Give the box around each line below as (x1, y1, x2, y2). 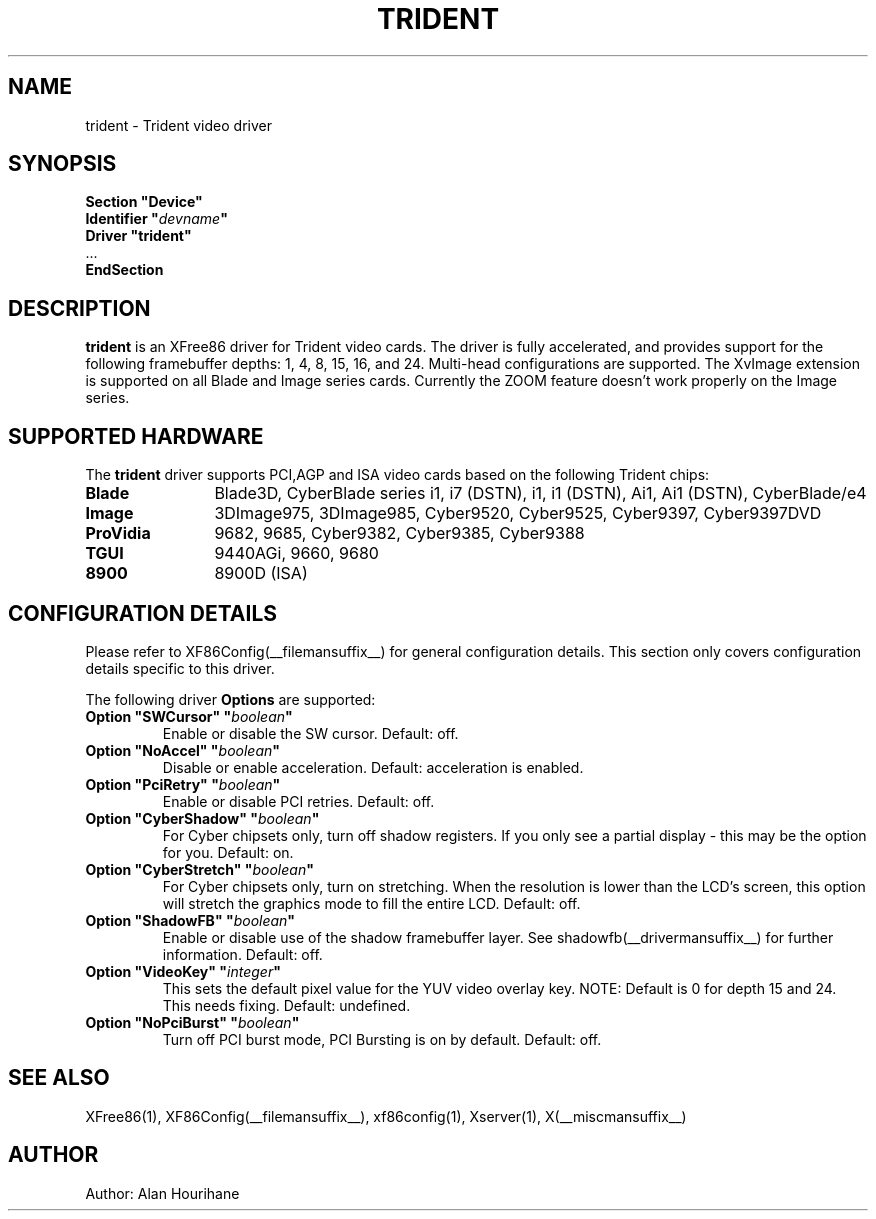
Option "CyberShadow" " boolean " (85, 809, 320, 827)
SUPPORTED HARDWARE (8, 423, 264, 449)
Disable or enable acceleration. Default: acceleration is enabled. (162, 758, 584, 776)
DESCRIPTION (8, 295, 151, 321)
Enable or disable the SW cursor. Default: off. (162, 724, 459, 742)
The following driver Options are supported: (85, 690, 376, 708)
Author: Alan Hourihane (85, 1184, 240, 1202)
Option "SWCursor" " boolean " (85, 707, 293, 725)
